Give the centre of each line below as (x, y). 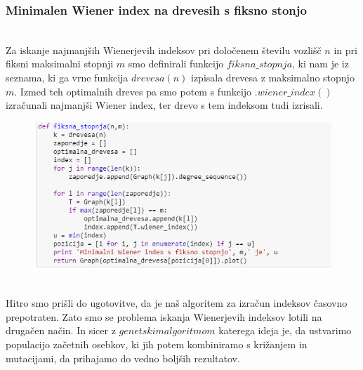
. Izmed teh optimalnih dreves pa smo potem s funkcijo (133, 91)
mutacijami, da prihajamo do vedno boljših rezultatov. (123, 358)
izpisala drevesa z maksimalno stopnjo (273, 77)
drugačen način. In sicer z (61, 330)
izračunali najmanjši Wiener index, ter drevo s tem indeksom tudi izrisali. (164, 105)
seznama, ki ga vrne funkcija (67, 77)
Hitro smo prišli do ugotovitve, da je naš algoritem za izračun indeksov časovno (177, 303)
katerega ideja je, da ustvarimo (285, 330)
